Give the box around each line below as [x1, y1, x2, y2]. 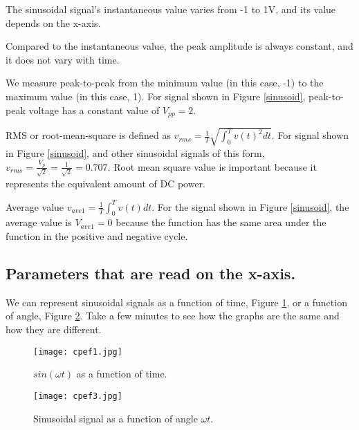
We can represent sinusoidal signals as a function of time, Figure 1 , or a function [6, 295, 347, 309]
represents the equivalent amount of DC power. [6, 176, 206, 190]
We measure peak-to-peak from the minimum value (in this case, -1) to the [6, 75, 324, 90]
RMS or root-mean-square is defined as [6, 128, 171, 142]
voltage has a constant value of [28, 102, 160, 117]
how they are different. [6, 322, 102, 337]
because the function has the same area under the [116, 215, 326, 230]
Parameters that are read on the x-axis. [6, 263, 296, 284]
